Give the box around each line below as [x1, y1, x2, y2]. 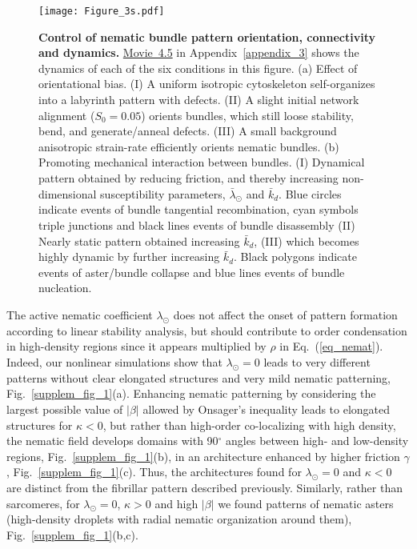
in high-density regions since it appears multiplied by [6, 338, 267, 355]
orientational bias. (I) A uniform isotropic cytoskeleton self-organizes [38, 75, 375, 92]
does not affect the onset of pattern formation [173, 306, 398, 323]
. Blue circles [279, 185, 342, 202]
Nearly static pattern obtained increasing [38, 232, 240, 249]
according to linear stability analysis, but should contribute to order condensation [6, 322, 407, 339]
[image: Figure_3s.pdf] [38, 6, 165, 17]
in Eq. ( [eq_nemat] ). [279, 338, 383, 355]
